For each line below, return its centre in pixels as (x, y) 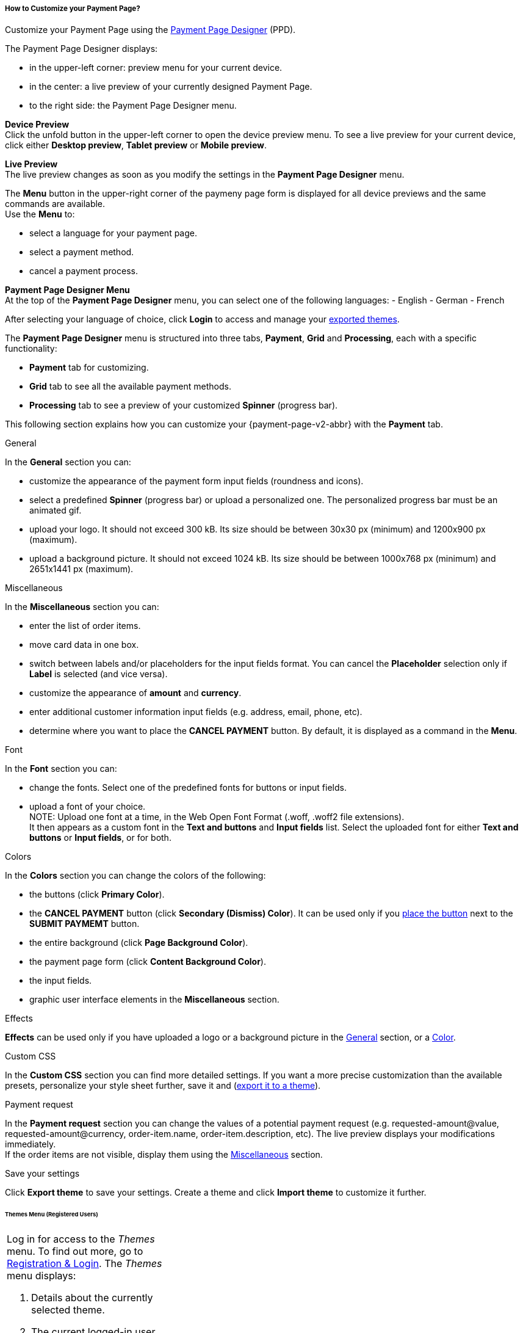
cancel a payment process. (84, 271)
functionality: (31, 349)
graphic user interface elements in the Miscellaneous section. (154, 1000)
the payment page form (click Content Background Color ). (148, 962)
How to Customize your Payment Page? (73, 9)
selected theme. (68, 1310)
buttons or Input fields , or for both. (100, 838)
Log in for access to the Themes (81, 1239)
